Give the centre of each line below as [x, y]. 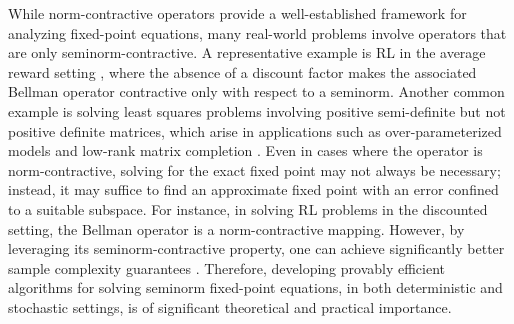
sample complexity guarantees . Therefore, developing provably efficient [227, 267]
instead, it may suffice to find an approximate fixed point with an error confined [253, 189]
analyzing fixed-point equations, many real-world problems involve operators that [257, 32]
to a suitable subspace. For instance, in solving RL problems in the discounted [248, 208]
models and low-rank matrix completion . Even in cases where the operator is [245, 150]
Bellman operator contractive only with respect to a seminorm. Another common [256, 91]
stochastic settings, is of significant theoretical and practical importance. [230, 306]
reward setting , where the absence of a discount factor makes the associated [242, 71]
